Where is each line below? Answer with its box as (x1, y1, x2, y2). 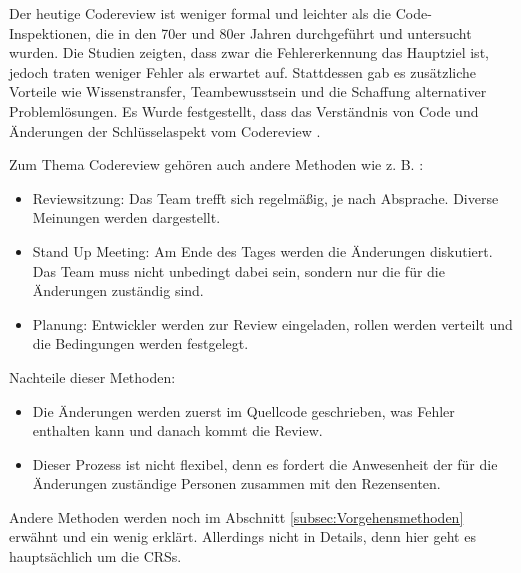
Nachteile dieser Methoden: (9, 366, 176, 387)
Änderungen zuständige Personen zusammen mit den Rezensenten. (32, 473, 441, 494)
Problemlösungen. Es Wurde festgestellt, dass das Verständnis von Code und (9, 100, 479, 121)
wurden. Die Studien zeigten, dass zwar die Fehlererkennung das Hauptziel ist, (9, 42, 489, 63)
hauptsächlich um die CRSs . (9, 546, 182, 567)
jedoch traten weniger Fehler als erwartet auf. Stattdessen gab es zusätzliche (9, 61, 477, 82)
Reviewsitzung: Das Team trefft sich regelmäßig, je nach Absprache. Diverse (32, 187, 499, 208)
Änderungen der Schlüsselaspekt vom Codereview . (9, 120, 321, 141)
